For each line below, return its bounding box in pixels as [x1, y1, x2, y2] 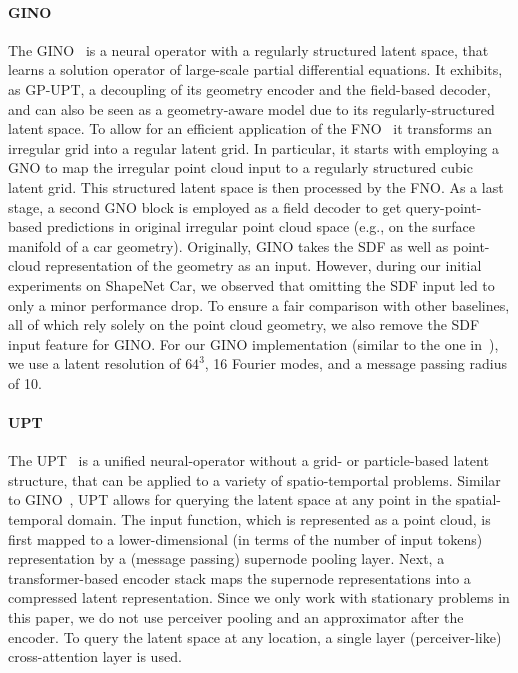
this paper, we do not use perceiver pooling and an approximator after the [8, 607, 464, 628]
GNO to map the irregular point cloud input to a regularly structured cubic [8, 157, 473, 178]
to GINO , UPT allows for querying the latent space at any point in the [8, 489, 452, 510]
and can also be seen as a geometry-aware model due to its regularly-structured [8, 98, 495, 119]
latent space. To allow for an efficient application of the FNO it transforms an [8, 118, 492, 139]
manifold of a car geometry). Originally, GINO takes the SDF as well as [8, 235, 449, 256]
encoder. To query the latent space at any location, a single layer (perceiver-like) [8, 626, 502, 647]
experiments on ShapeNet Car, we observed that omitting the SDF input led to [8, 274, 495, 295]
